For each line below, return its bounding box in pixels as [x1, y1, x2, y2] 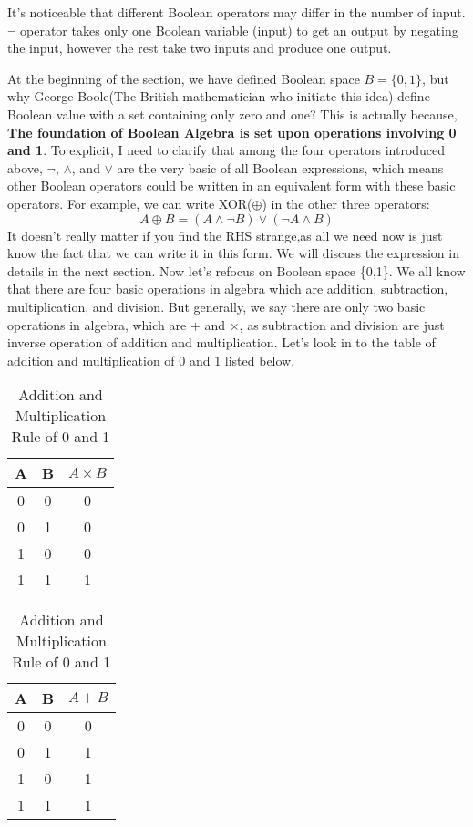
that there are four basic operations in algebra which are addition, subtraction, [7, 279, 448, 298]
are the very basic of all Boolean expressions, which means [117, 158, 444, 177]
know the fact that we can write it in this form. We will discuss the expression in [7, 243, 459, 263]
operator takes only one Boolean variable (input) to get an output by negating [20, 20, 458, 39]
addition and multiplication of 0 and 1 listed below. [7, 350, 295, 369]
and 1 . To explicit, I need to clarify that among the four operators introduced [7, 140, 446, 160]
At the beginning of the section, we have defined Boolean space [7, 68, 360, 88]
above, [7, 158, 43, 177]
